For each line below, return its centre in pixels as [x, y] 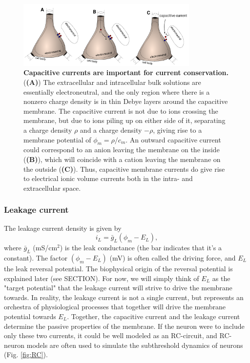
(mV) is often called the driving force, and [173, 257]
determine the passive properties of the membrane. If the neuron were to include [124, 326]
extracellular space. [52, 188]
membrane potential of [57, 139]
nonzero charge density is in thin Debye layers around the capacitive [126, 101]
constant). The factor [36, 257]
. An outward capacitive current [173, 139]
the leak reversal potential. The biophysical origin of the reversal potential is [118, 268]
